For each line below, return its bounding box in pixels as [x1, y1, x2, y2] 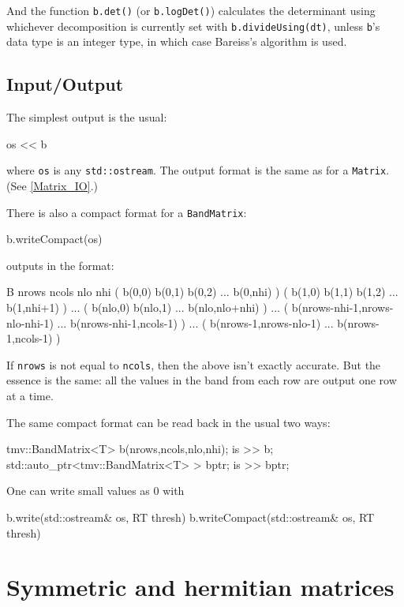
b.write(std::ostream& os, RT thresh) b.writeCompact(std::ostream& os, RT [6, 508, 375, 525]
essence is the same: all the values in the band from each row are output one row [6, 372, 397, 388]
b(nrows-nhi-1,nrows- [291, 298, 394, 315]
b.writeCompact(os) [6, 230, 103, 247]
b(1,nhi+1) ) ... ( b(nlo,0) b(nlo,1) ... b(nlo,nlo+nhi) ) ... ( [6, 298, 289, 315]
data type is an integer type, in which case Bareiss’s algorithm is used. [6, 33, 347, 50]
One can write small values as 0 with [6, 482, 185, 499]
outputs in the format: [6, 257, 114, 273]
